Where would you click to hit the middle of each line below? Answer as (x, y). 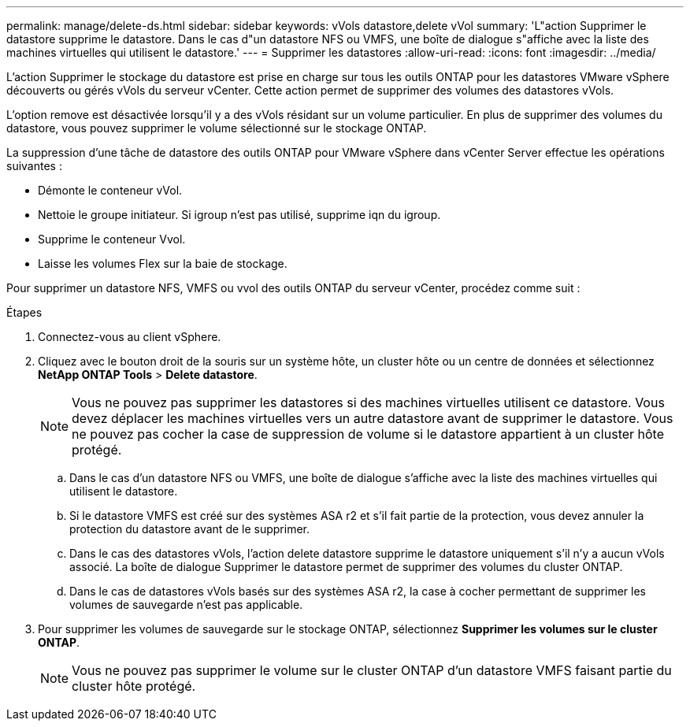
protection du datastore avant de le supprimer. (190, 529)
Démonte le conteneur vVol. (110, 190)
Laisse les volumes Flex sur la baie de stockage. (163, 263)
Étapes (24, 312)
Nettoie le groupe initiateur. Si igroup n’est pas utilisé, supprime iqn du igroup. (239, 215)
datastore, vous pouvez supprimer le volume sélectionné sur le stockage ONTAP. (217, 128)
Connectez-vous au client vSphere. (130, 337)
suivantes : (34, 166)
